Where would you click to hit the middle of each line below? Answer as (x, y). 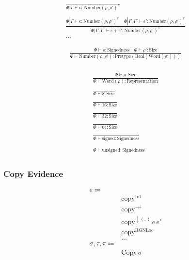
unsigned (111, 150)
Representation (142, 81)
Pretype (123, 57)
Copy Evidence (33, 174)
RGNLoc (144, 230)
